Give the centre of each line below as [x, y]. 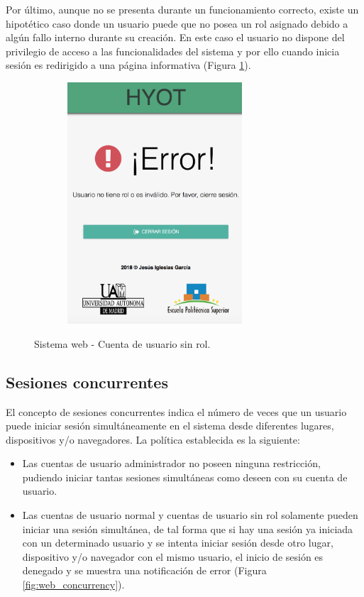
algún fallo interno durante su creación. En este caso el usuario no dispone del [175, 37]
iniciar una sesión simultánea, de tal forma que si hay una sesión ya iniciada [188, 528]
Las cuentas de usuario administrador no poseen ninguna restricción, [171, 463]
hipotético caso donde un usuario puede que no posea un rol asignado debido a [177, 23]
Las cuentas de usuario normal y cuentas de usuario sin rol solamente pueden [190, 515]
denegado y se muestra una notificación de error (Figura [144, 570]
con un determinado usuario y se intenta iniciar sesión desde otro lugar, [178, 543]
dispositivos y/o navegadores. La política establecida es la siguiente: [153, 439]
